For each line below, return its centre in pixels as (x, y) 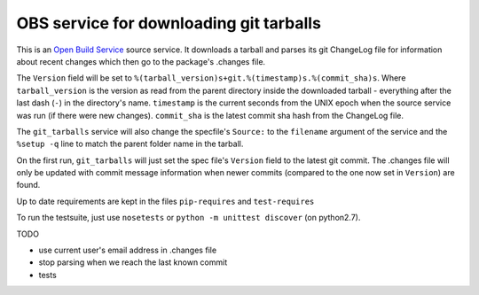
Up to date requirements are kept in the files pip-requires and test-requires (165, 201)
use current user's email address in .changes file (128, 250)
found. (28, 185)
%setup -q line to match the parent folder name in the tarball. (130, 144)
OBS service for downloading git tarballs (169, 23)
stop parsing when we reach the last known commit (133, 262)
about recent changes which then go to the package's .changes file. (141, 61)
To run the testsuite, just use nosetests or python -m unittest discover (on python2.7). (188, 218)
